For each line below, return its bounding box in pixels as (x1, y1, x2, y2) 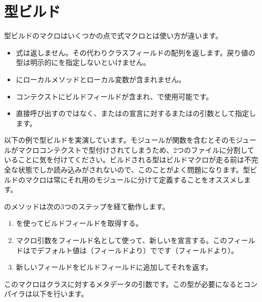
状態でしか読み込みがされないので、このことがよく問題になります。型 (18, 164, 250, 175)
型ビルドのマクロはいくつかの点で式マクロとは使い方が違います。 (4, 30, 223, 41)
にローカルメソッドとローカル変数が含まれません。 (16, 74, 186, 84)
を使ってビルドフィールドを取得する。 (16, 218, 143, 228)
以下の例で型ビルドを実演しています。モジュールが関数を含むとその (4, 135, 229, 145)
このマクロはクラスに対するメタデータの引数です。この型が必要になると (4, 278, 244, 289)
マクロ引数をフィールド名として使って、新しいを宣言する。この (16, 235, 227, 246)
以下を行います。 (32, 288, 88, 299)
